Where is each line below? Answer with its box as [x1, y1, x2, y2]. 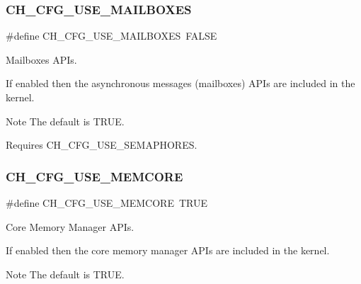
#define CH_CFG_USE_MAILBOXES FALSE [6, 28, 217, 43]
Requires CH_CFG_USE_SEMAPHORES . [6, 137, 197, 152]
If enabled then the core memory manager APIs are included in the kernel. [6, 243, 330, 258]
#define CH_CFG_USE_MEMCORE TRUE [6, 195, 207, 210]
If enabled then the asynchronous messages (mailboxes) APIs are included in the [6, 76, 355, 91]
